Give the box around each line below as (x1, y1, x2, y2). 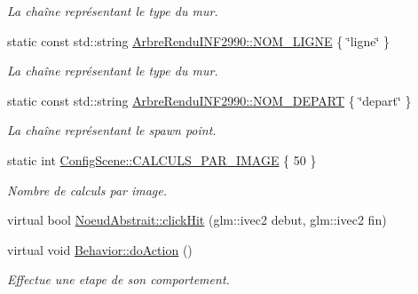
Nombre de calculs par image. (7, 180, 168, 199)
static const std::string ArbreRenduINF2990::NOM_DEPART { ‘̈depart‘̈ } (7, 91, 412, 109)
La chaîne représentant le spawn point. (7, 121, 217, 139)
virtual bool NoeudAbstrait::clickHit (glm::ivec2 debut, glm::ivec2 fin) (7, 211, 387, 229)
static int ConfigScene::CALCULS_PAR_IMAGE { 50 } (7, 150, 317, 169)
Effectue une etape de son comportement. (7, 270, 230, 289)
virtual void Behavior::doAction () (7, 240, 193, 258)
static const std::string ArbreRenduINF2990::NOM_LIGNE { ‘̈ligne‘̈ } (7, 31, 390, 50)
